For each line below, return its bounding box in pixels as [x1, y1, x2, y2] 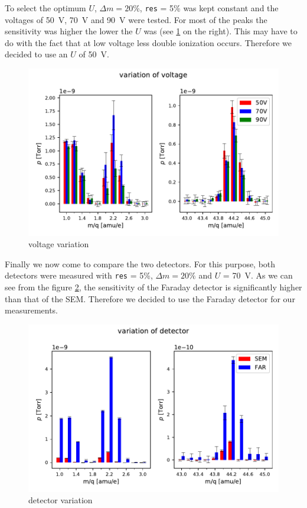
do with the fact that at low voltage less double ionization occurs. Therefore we [5, 36, 292, 48]
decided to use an [5, 48, 68, 60]
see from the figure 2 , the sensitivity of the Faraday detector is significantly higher [5, 281, 302, 293]
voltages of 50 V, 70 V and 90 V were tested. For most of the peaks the [5, 13, 267, 25]
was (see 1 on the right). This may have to [143, 25, 298, 37]
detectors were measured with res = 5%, [5, 269, 153, 281]
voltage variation [28, 238, 89, 250]
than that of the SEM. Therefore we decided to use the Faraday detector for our [5, 292, 295, 305]
